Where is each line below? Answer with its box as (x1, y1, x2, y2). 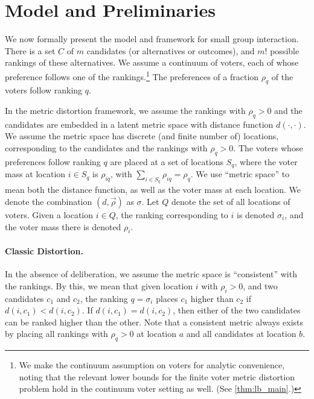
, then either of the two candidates (173, 304, 301, 316)
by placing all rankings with (5, 327, 108, 340)
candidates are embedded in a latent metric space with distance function (5, 118, 274, 130)
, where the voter (234, 155, 298, 168)
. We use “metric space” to (190, 168, 290, 180)
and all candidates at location (186, 327, 296, 340)
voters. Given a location (5, 208, 94, 221)
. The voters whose (233, 141, 303, 154)
